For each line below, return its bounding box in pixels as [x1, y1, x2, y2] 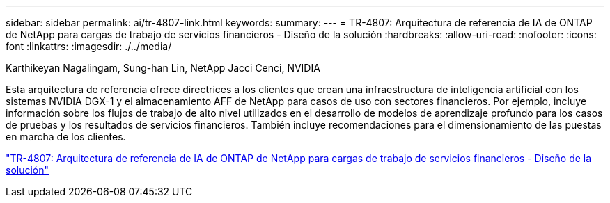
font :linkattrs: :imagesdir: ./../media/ [6, 40, 172, 52]
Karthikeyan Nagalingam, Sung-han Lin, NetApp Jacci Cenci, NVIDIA [6, 62, 320, 74]
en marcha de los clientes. [6, 131, 126, 143]
